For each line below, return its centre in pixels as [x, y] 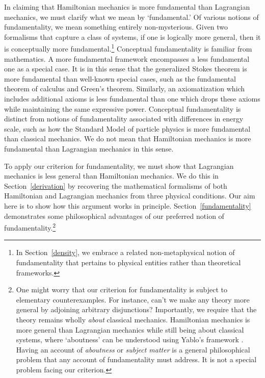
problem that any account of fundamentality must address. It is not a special [136, 359]
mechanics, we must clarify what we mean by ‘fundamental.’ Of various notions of [131, 17]
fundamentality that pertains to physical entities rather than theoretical [128, 262]
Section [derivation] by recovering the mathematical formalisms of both [116, 185]
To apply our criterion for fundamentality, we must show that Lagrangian [119, 166]
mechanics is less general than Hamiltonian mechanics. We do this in [111, 176]
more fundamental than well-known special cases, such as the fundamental [120, 78]
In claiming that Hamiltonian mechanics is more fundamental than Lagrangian [127, 7]
